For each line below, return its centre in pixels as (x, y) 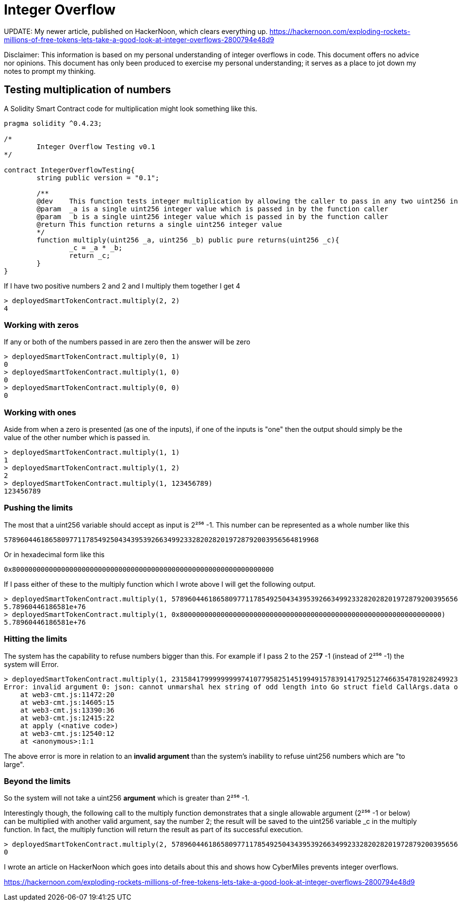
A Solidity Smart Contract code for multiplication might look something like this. (131, 108)
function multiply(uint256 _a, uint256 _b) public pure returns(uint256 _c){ (188, 240)
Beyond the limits (37, 781)
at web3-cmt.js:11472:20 (67, 694)
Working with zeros (41, 325)
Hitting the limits (36, 639)
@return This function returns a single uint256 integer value (159, 224)
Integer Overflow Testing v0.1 (96, 146)
